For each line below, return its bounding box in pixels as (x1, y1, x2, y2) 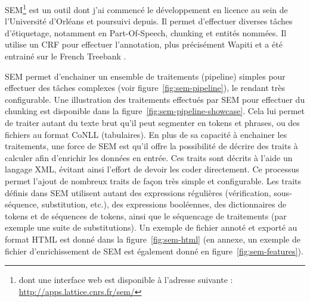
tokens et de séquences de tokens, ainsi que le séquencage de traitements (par (5, 209, 287, 222)
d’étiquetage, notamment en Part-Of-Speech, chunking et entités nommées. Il (5, 26, 287, 39)
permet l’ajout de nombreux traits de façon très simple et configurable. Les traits (5, 174, 302, 187)
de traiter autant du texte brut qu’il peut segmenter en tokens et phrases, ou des (5, 117, 300, 128)
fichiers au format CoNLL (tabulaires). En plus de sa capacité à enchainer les (5, 128, 287, 140)
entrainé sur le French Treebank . (5, 50, 126, 62)
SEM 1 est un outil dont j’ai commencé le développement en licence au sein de (5, 2, 288, 15)
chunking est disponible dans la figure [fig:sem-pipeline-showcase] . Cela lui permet (5, 105, 305, 117)
